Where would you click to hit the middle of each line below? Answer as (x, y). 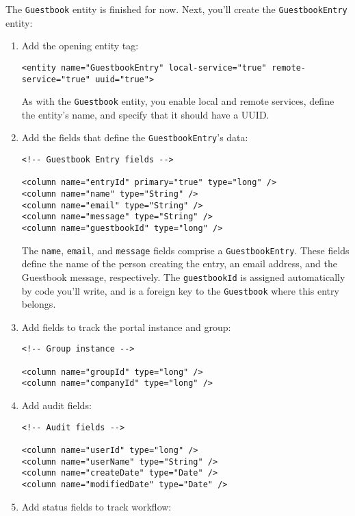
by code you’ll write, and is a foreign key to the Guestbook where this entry (180, 290)
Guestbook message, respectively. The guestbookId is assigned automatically (183, 277)
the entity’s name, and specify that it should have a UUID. (145, 114)
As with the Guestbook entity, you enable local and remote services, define (178, 101)
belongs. (39, 304)
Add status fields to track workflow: (96, 506)
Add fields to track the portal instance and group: (126, 327)
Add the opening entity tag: (80, 46)
